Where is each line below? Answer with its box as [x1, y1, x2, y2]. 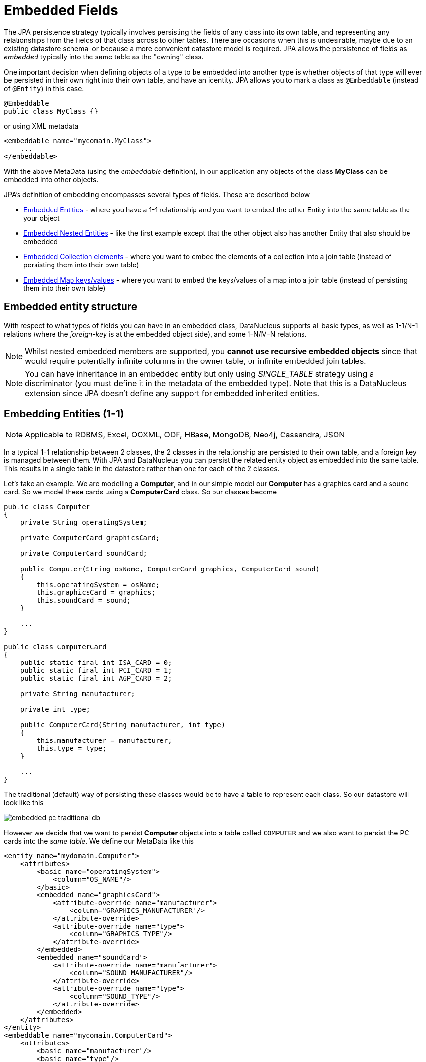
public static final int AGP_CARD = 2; [20, 674, 172, 683]
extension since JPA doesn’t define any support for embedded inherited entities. [25, 388, 319, 398]
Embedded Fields [4, 2, 118, 19]
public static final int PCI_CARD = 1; [20, 666, 172, 675]
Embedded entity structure [4, 301, 138, 313]
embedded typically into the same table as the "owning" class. [4, 52, 204, 61]
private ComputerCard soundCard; [20, 550, 148, 558]
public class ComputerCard [4, 643, 106, 651]
